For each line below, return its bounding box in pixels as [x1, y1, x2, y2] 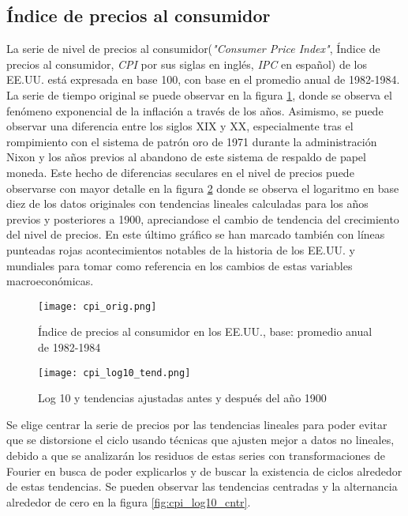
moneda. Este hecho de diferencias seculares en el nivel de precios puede [6, 164, 354, 180]
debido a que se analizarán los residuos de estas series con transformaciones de [6, 446, 386, 463]
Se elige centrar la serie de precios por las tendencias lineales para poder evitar [6, 416, 387, 432]
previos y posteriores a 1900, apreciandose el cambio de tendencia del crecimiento [6, 210, 399, 227]
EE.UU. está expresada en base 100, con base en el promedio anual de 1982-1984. [6, 71, 400, 88]
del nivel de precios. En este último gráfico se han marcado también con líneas [6, 226, 385, 243]
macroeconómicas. [6, 273, 94, 289]
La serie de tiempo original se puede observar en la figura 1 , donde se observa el [6, 86, 392, 103]
